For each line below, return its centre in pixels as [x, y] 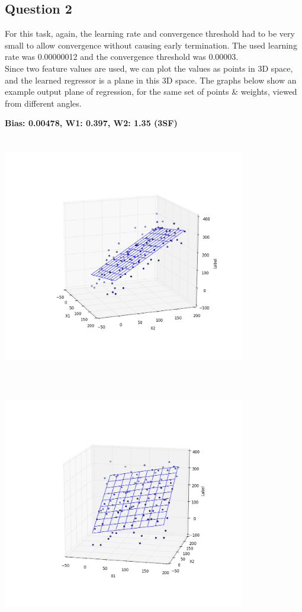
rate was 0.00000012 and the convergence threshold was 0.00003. [122, 57]
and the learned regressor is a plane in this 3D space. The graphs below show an [151, 80]
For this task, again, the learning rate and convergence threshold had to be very [150, 33]
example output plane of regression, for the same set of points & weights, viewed [151, 92]
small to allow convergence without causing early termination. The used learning [151, 45]
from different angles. [43, 103]
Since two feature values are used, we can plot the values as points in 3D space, [149, 68]
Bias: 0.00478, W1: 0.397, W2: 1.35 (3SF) [91, 123]
